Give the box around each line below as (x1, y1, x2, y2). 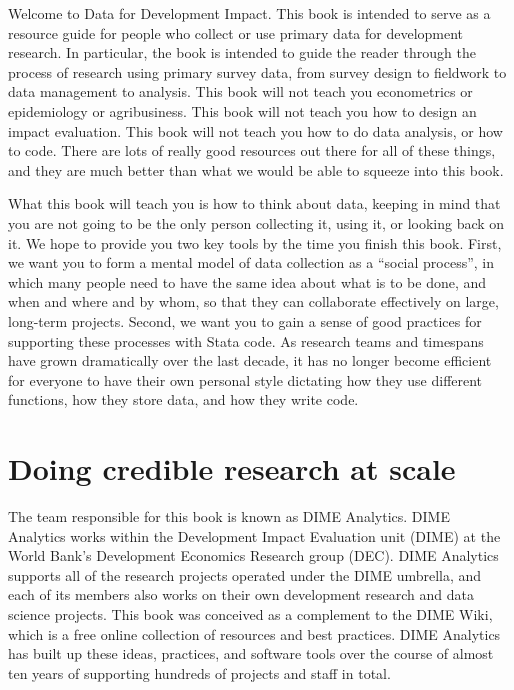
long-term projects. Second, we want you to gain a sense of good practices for (8, 310, 482, 331)
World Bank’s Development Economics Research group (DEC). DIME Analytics (8, 545, 499, 566)
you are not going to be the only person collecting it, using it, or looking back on (8, 212, 505, 233)
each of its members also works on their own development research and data (8, 584, 475, 605)
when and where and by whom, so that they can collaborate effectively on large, (8, 291, 499, 312)
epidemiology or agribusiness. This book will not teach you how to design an (8, 100, 477, 121)
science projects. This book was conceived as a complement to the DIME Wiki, (8, 603, 493, 624)
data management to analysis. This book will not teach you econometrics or (8, 81, 473, 102)
